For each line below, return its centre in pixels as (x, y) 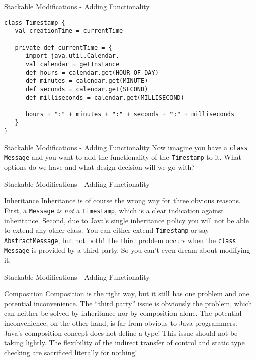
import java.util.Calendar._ (74, 56)
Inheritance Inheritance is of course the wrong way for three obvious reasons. (122, 201)
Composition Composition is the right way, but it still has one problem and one (127, 293)
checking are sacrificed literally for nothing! (71, 352)
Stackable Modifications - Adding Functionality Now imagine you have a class (126, 147)
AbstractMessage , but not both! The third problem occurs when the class (120, 240)
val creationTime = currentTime (69, 31)
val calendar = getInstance (72, 64)
